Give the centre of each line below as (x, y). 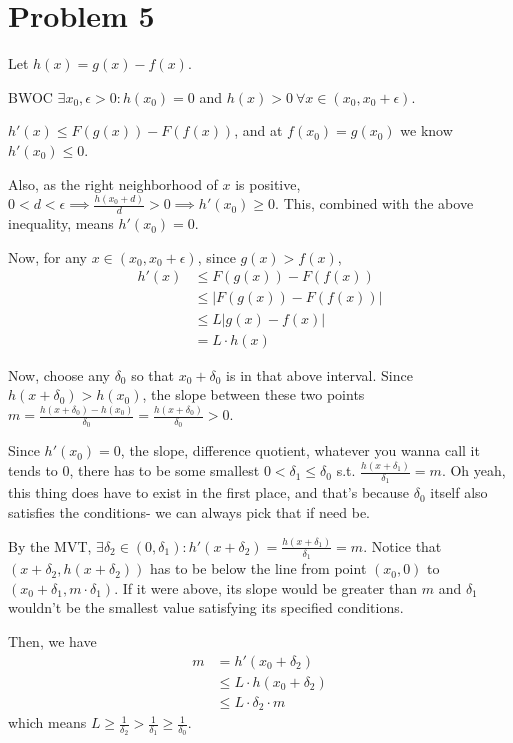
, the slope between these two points (253, 394)
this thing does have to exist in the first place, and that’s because (209, 492)
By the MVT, (50, 545)
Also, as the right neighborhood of (113, 183)
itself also (459, 492)
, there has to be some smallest (164, 470)
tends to (33, 470)
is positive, (268, 183)
